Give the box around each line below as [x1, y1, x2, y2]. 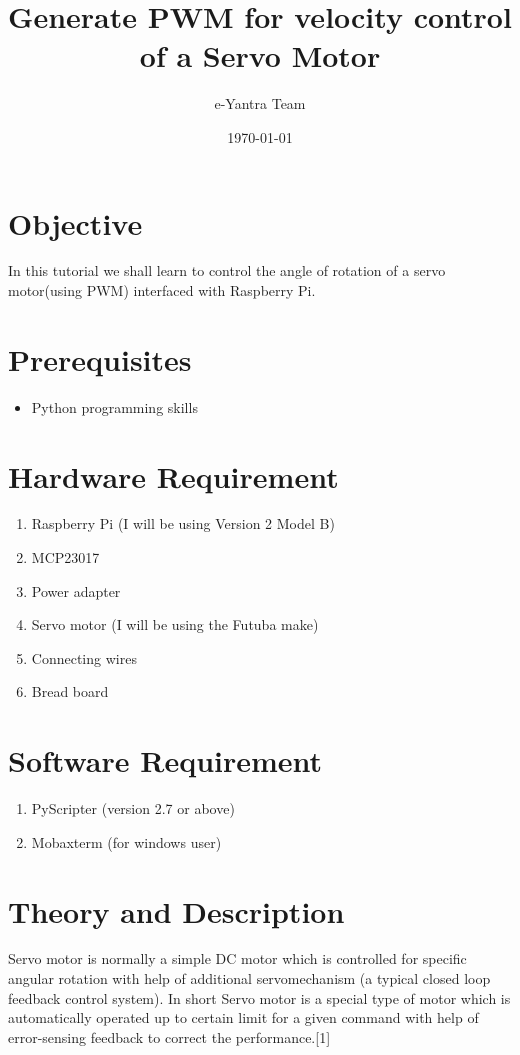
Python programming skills [31, 396, 198, 417]
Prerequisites [8, 338, 192, 379]
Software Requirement [8, 740, 323, 781]
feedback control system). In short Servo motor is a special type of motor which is [8, 987, 511, 1008]
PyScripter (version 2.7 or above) [31, 798, 235, 819]
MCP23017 [31, 547, 100, 568]
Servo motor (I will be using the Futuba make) [31, 614, 319, 635]
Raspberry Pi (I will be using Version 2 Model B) [31, 513, 335, 534]
